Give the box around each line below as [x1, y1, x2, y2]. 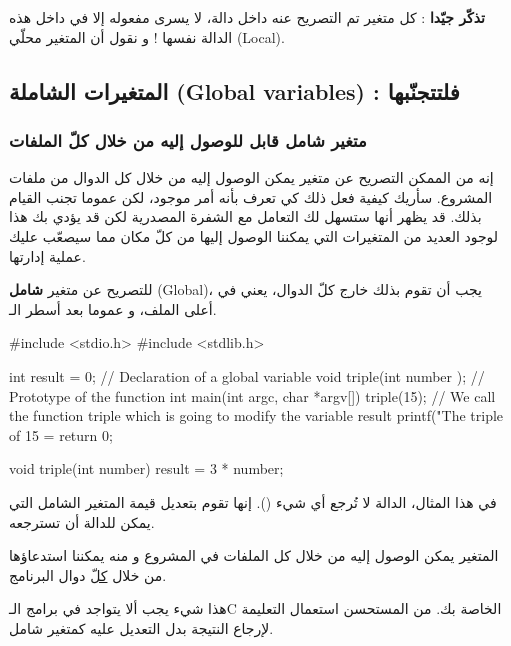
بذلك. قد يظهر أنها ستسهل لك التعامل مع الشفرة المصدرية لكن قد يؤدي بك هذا [9, 206, 482, 227]
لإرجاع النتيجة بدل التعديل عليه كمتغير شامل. [9, 617, 274, 638]
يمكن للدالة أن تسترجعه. [9, 511, 155, 532]
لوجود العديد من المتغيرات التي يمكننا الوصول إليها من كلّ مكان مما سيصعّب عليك [9, 225, 499, 246]
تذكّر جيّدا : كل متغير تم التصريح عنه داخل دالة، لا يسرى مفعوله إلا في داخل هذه [9, 7, 485, 27]
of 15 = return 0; [9, 424, 113, 445]
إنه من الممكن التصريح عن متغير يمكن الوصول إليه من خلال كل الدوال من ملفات [9, 167, 494, 188]
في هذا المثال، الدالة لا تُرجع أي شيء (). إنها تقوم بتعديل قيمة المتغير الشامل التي [9, 491, 497, 512]
